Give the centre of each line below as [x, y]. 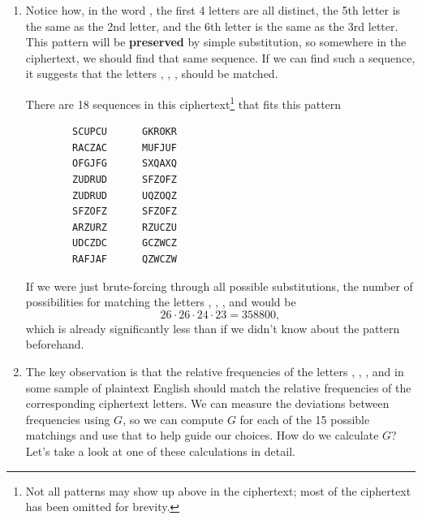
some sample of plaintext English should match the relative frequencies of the [218, 387]
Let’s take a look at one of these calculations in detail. [160, 451]
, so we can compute [173, 419]
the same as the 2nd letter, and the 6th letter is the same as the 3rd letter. [212, 26]
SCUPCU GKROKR [125, 132]
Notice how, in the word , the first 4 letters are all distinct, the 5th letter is [213, 10]
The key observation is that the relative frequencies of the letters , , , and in [215, 371]
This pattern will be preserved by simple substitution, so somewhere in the [216, 42]
